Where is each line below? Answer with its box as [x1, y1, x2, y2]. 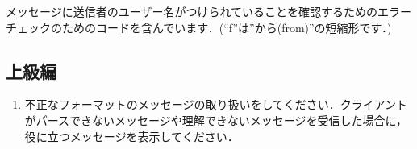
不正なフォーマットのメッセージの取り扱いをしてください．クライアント [24, 96, 408, 113]
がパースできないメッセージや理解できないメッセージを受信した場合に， [24, 111, 407, 128]
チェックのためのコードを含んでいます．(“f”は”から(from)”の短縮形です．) [6, 19, 392, 35]
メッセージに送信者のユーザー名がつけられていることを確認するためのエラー [6, 3, 412, 19]
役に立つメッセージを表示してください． [24, 127, 239, 144]
